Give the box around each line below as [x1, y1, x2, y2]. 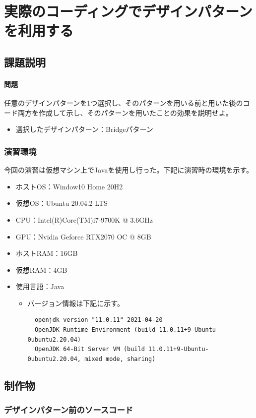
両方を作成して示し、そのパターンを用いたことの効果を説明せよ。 [17, 107, 233, 118]
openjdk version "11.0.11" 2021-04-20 [34, 316, 163, 324]
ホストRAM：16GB [15, 248, 78, 258]
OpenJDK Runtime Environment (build [34, 326, 156, 334]
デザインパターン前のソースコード [4, 404, 133, 416]
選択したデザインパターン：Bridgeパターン [15, 124, 153, 134]
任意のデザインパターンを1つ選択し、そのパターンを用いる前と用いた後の [4, 98, 243, 108]
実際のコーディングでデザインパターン [4, 1, 253, 21]
